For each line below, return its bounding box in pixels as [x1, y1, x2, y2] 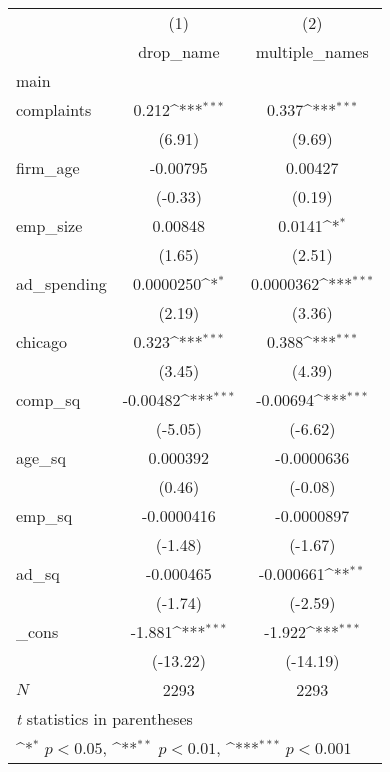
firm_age [16, 156, 80, 179]
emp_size [16, 214, 83, 237]
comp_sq [16, 388, 81, 411]
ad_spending [16, 272, 107, 295]
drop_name [138, 40, 220, 63]
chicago [16, 330, 68, 353]
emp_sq [16, 504, 73, 527]
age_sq [16, 446, 66, 469]
